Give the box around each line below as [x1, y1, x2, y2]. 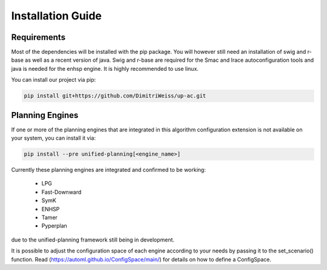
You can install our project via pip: [11, 76, 96, 84]
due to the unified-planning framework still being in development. [11, 236, 175, 243]
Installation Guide [11, 9, 102, 22]
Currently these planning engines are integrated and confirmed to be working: [11, 166, 206, 174]
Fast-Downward [41, 188, 82, 196]
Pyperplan [41, 222, 68, 229]
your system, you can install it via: [11, 134, 96, 142]
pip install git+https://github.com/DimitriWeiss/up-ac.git [24, 93, 206, 99]
